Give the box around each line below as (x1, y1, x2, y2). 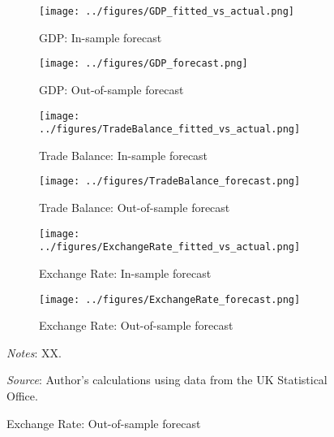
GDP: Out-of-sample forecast (39, 80, 184, 97)
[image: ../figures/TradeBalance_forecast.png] (39, 175, 301, 188)
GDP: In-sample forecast (39, 28, 162, 45)
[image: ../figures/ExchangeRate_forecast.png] (39, 293, 301, 305)
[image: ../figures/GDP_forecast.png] (39, 58, 248, 70)
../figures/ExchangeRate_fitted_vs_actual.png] (39, 241, 301, 253)
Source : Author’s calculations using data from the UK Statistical (6, 371, 328, 388)
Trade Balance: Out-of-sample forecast (39, 199, 230, 216)
